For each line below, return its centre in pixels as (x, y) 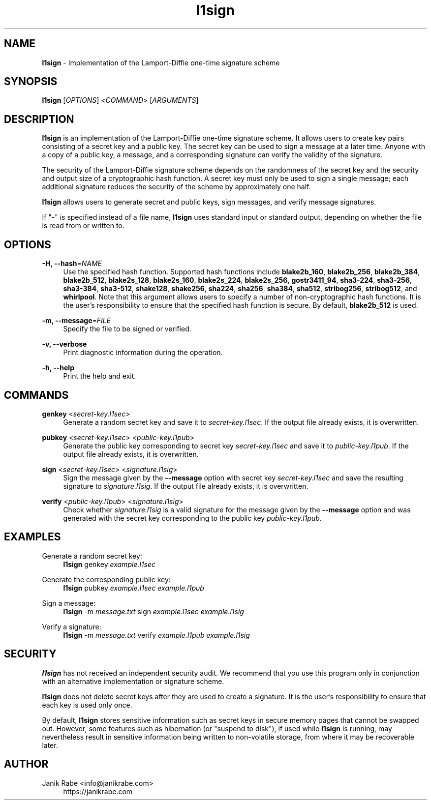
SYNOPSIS (31, 82)
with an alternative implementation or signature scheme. (133, 681)
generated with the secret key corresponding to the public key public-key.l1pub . (192, 518)
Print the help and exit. (100, 376)
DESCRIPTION (39, 119)
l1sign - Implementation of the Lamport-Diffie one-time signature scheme (161, 62)
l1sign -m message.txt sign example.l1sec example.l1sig (154, 611)
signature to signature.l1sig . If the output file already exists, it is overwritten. (186, 486)
